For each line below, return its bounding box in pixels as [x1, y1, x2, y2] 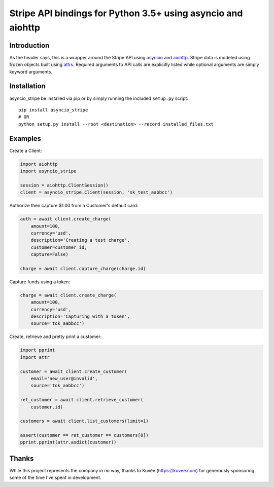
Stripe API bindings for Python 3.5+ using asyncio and [9, 8, 243, 19]
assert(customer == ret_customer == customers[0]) [20, 432, 149, 438]
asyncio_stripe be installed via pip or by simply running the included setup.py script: [9, 95, 189, 101]
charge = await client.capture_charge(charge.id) [20, 266, 146, 271]
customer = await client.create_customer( [20, 368, 127, 374]
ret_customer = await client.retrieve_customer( [20, 397, 144, 403]
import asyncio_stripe [20, 168, 77, 174]
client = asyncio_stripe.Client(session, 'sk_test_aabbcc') [20, 190, 173, 195]
